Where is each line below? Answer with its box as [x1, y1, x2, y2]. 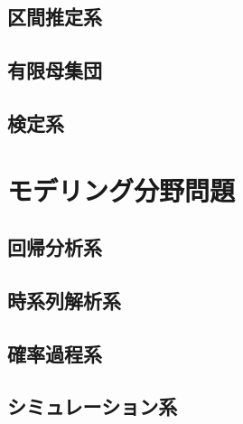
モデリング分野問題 [7, 171, 236, 208]
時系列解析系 [7, 286, 121, 314]
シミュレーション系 [7, 392, 178, 420]
